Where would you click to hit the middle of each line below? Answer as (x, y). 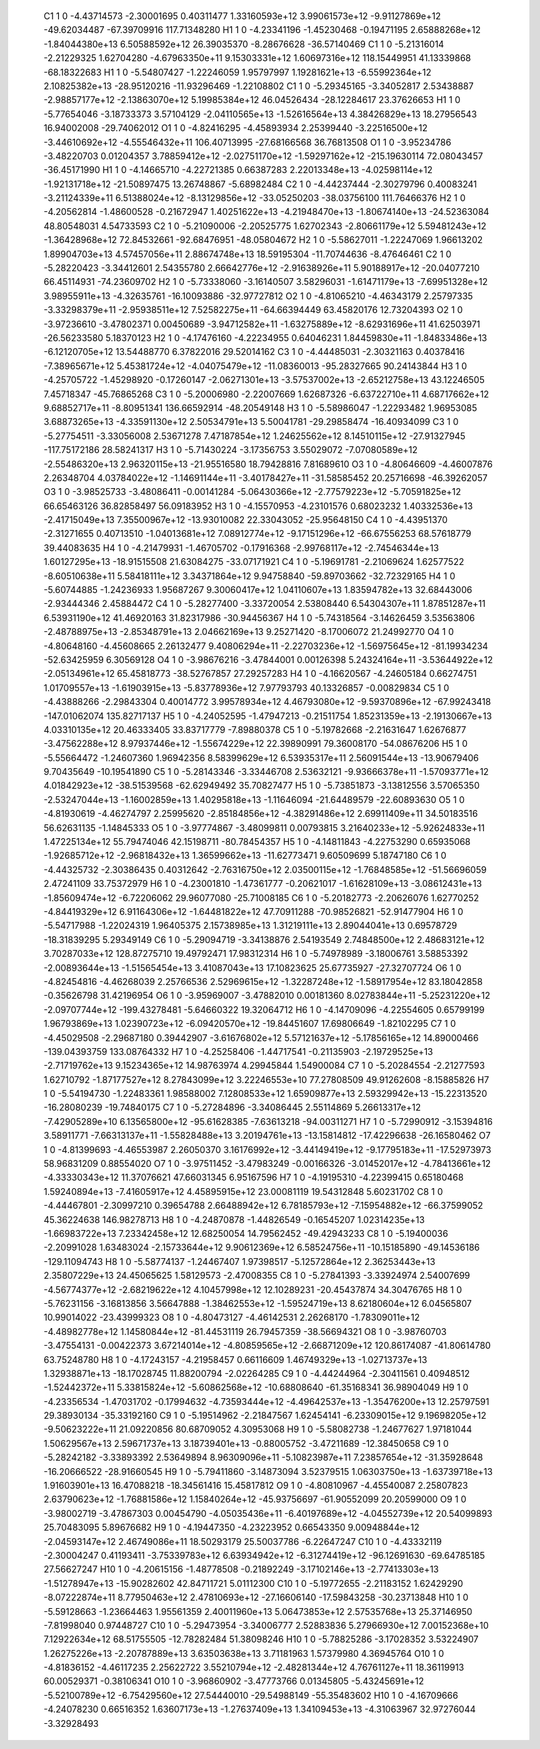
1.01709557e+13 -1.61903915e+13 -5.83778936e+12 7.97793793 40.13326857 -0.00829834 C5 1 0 (246, 687)
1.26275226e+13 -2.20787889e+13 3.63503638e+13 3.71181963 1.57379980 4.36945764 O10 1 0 (244, 1653)
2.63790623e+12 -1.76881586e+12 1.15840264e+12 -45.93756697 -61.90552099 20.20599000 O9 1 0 (255, 1499)
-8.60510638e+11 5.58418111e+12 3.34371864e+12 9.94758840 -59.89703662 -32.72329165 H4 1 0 (249, 576)
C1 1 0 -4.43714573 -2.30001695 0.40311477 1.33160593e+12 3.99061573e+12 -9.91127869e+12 (242, 16)
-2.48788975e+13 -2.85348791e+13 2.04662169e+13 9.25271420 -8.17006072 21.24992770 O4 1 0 (249, 632)
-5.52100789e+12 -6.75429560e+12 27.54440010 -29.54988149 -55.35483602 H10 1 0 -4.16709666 (251, 1695)
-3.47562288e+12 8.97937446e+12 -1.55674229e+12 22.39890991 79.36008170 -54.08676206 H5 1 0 (255, 744)
